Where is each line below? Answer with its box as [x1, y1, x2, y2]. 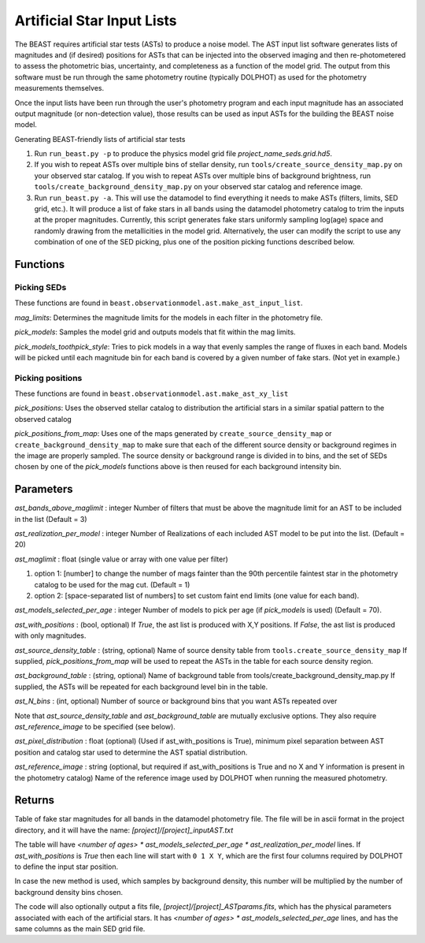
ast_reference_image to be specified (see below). [14, 721, 176, 731]
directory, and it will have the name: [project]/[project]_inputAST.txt [14, 825, 234, 835]
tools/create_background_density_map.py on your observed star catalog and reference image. [34, 182, 364, 192]
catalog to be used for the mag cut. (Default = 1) [34, 580, 190, 589]
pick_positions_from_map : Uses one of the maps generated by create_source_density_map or [14, 429, 332, 438]
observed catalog [14, 414, 72, 423]
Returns [14, 793, 55, 807]
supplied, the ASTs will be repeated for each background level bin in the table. [14, 682, 268, 691]
